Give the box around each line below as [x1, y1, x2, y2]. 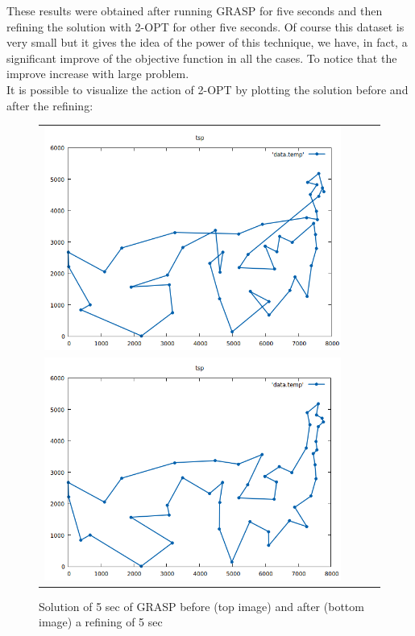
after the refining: [6, 97, 93, 114]
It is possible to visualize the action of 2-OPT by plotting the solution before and [6, 81, 409, 97]
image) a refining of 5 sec [39, 613, 163, 630]
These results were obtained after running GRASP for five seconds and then [6, 2, 383, 19]
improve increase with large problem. [6, 65, 189, 82]
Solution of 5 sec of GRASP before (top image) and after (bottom [39, 597, 364, 614]
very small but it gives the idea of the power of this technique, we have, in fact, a [6, 34, 408, 51]
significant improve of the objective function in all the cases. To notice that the [6, 49, 397, 66]
